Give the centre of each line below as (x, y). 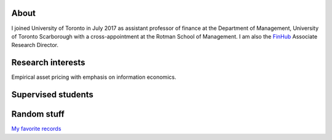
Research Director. (35, 45)
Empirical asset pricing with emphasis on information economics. (94, 77)
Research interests (48, 63)
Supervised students (52, 95)
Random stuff (38, 114)
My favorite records (36, 129)
